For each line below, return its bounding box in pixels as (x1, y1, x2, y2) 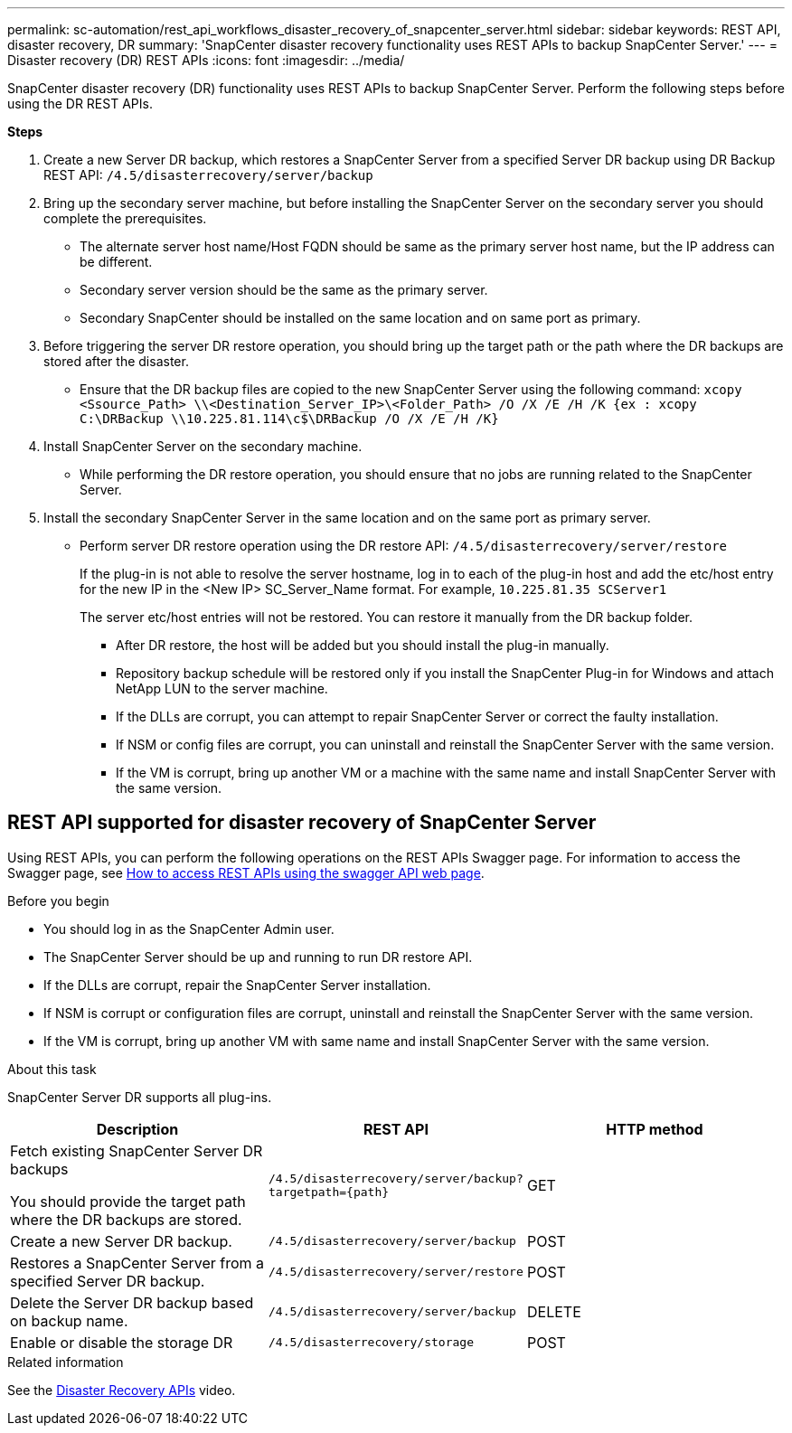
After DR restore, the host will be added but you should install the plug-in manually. (116, 637, 609, 653)
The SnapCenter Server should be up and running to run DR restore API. (43, 948, 473, 965)
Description (96, 1119, 179, 1138)
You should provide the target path (10, 1192, 246, 1211)
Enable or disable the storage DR (10, 1333, 233, 1352)
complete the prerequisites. (43, 211, 207, 226)
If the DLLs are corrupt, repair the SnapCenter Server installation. (43, 976, 431, 993)
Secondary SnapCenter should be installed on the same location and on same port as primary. (80, 310, 641, 325)
